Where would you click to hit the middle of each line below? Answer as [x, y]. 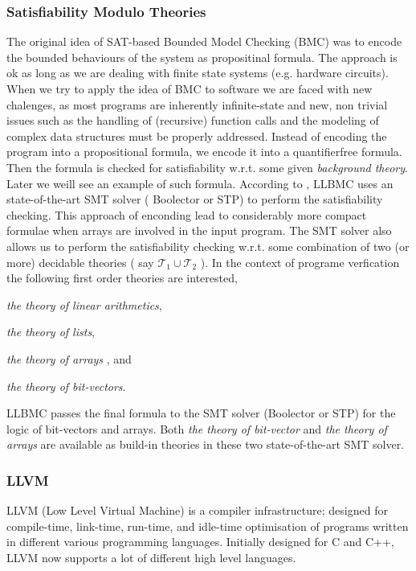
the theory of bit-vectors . [66, 386]
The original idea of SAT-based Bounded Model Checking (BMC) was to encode [204, 41]
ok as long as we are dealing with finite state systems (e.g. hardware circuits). [198, 73]
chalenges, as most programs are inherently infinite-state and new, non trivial [197, 104]
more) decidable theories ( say [80, 262]
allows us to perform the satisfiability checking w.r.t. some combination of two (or [208, 246]
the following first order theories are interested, [122, 278]
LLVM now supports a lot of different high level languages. [151, 557]
